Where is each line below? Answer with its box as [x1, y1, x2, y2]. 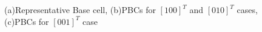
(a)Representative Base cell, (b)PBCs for [4, 4, 156, 15]
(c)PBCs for [4, 15, 49, 27]
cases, [237, 4, 258, 15]
